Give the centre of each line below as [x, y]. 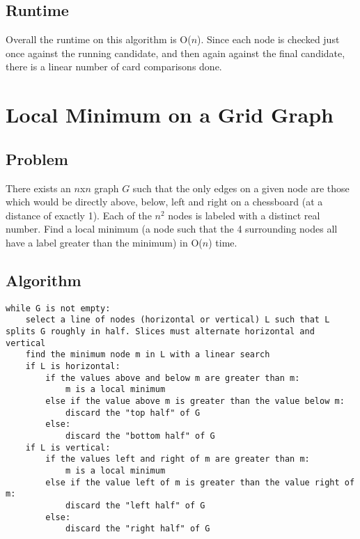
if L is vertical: [68, 447]
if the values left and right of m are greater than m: [178, 459]
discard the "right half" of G [138, 529]
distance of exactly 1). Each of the [79, 215]
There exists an [38, 188]
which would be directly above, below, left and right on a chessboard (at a [164, 202]
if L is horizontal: [73, 367]
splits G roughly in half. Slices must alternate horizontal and [160, 332]
